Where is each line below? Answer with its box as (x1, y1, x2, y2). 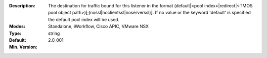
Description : (9, 3, 36, 8)
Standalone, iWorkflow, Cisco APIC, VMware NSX (48, 24, 149, 29)
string (48, 30, 60, 36)
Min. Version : (9, 44, 38, 50)
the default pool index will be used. (48, 16, 120, 22)
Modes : (9, 24, 26, 29)
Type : (9, 30, 22, 36)
